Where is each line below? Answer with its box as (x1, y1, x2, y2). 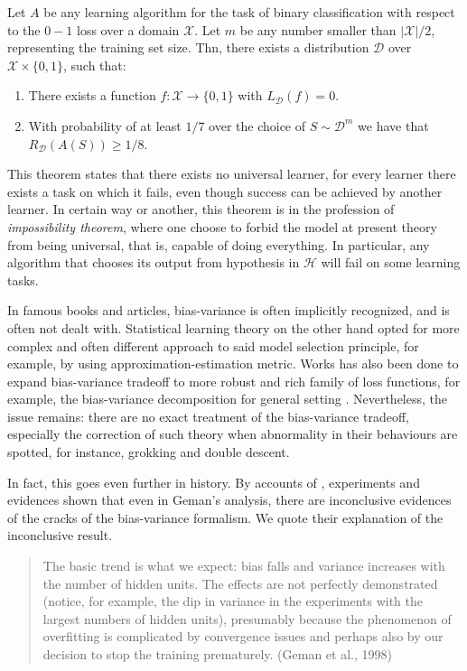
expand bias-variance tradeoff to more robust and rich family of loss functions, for (7, 371, 461, 390)
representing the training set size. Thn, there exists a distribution (7, 38, 369, 57)
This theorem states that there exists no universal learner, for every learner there (7, 164, 456, 183)
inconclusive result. (7, 526, 113, 545)
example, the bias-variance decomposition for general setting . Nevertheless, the (7, 389, 448, 408)
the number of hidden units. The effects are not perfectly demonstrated (42, 573, 438, 592)
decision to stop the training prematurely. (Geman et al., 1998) (42, 645, 392, 663)
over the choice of (209, 116, 306, 135)
